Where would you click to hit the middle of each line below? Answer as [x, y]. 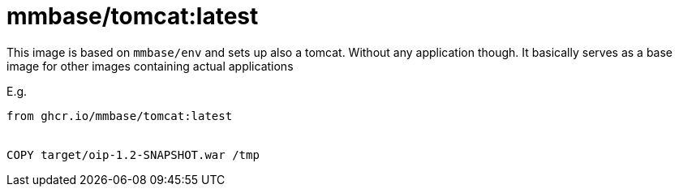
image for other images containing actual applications [150, 66]
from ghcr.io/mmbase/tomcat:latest [120, 116]
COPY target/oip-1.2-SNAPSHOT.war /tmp [133, 154]
